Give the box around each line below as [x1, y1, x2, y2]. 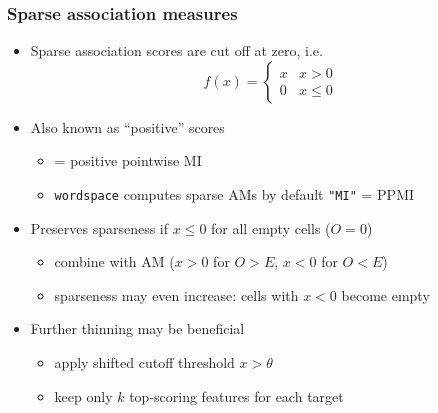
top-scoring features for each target [129, 385, 344, 406]
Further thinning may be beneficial [30, 318, 245, 339]
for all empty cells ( [211, 217, 331, 238]
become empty [341, 284, 430, 305]
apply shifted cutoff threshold [54, 352, 235, 373]
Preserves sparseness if [30, 217, 169, 238]
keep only [54, 385, 113, 406]
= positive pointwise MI [54, 150, 202, 171]
